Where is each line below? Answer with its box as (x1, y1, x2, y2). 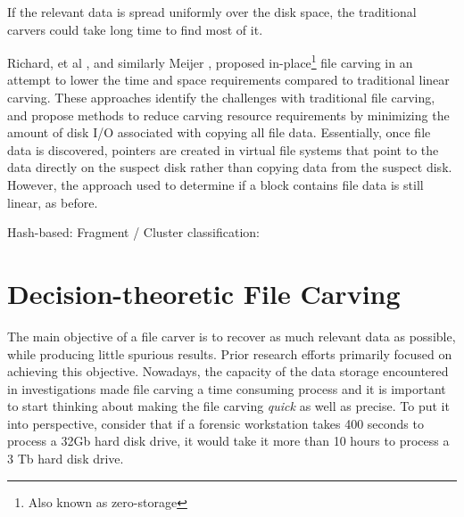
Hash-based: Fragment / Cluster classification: (7, 223, 260, 242)
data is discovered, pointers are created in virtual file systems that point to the (7, 140, 439, 159)
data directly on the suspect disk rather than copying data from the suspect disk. (7, 158, 452, 176)
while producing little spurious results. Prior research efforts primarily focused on (7, 344, 452, 363)
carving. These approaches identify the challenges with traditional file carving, (7, 88, 435, 107)
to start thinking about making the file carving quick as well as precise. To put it (7, 397, 450, 415)
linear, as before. (7, 193, 98, 211)
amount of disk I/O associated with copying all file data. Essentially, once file (7, 123, 431, 142)
